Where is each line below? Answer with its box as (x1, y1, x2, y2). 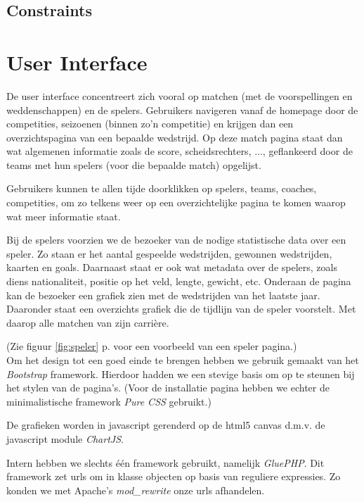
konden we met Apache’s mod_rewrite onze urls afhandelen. (6, 482, 265, 497)
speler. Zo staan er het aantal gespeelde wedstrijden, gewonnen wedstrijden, (6, 246, 332, 261)
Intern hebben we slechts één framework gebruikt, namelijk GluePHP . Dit (6, 455, 325, 470)
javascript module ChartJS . (6, 431, 124, 446)
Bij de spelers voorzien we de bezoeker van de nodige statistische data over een (6, 232, 346, 247)
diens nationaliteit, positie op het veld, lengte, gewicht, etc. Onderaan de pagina (6, 274, 351, 289)
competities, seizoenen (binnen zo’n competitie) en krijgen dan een (6, 116, 294, 131)
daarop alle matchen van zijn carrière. (6, 315, 169, 330)
